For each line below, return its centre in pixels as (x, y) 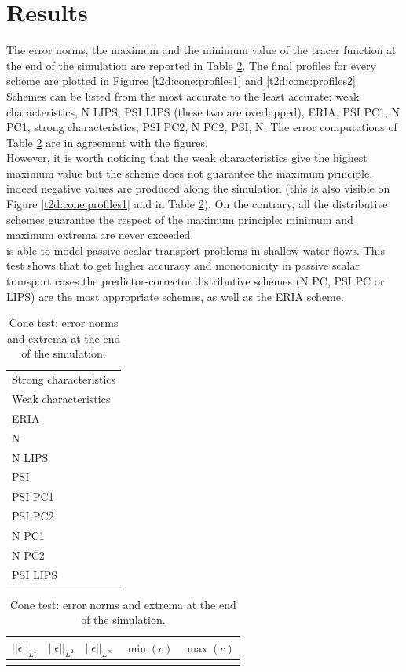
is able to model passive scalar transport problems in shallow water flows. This (196, 250)
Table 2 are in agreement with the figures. (107, 142)
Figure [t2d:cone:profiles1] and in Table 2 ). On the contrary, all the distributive (197, 204)
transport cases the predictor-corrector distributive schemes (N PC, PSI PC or (196, 281)
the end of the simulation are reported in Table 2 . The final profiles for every (191, 65)
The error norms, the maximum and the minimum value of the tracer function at (201, 50)
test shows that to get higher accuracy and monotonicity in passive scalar (183, 265)
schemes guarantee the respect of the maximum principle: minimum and (180, 219)
